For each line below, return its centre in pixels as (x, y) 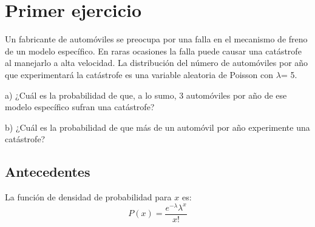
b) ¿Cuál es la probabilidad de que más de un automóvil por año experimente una (157, 127)
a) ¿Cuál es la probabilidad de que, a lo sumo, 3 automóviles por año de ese (146, 95)
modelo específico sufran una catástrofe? (80, 107)
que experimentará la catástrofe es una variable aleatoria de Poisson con (139, 74)
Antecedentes (48, 172)
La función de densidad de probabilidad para (88, 197)
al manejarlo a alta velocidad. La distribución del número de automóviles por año (157, 63)
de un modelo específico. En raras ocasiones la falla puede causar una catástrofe (153, 51)
